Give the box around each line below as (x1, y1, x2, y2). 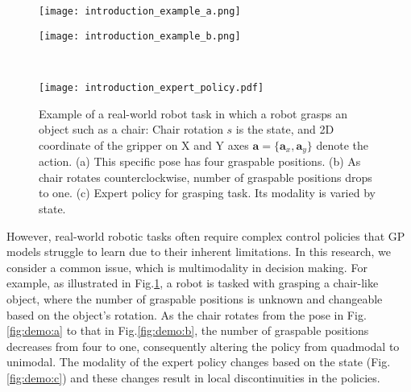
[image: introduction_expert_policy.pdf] (39, 81, 264, 93)
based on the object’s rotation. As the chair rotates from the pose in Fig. (6, 306, 367, 323)
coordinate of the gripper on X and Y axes (39, 136, 249, 153)
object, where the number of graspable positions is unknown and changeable (6, 290, 383, 307)
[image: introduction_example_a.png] (39, 6, 241, 17)
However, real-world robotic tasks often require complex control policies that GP (6, 227, 405, 244)
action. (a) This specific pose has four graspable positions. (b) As (39, 153, 361, 170)
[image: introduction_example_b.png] (39, 30, 241, 42)
